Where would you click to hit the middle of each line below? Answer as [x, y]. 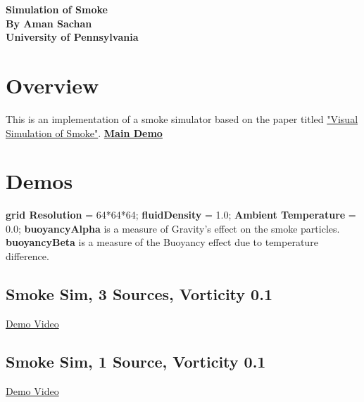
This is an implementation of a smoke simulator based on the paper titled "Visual [182, 118]
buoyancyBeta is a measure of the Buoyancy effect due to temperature [162, 242]
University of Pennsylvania [72, 37]
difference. [27, 256]
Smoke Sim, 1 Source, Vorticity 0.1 [136, 361]
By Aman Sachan [49, 23]
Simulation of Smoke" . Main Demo [84, 132]
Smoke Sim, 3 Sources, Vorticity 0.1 [139, 293]
